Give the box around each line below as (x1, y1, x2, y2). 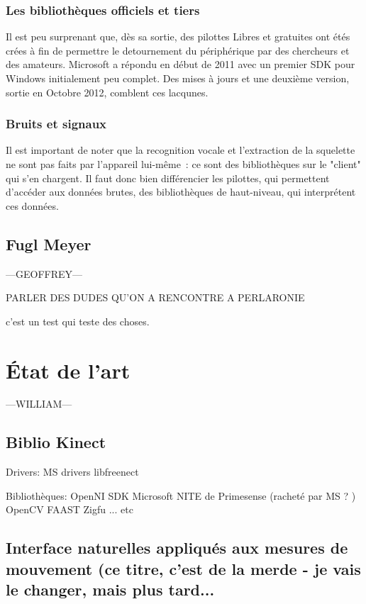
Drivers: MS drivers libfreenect (6, 464, 139, 479)
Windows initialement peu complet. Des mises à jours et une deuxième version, (6, 71, 350, 85)
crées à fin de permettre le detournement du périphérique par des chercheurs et (6, 43, 350, 57)
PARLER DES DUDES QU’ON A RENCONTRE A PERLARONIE (6, 290, 305, 305)
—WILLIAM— (6, 396, 72, 411)
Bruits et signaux (6, 115, 107, 133)
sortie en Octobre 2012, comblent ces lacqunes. (6, 84, 209, 99)
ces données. (6, 198, 59, 213)
